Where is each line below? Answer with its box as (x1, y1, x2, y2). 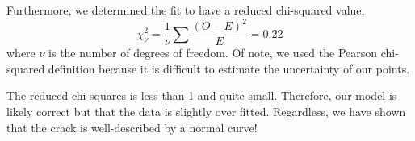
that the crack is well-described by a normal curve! (6, 118, 258, 135)
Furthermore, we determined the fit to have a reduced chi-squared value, (6, 2, 365, 18)
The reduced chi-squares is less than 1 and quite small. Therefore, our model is (6, 87, 397, 104)
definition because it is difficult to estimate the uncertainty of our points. (48, 60, 410, 77)
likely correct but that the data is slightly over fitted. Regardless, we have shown (6, 102, 406, 119)
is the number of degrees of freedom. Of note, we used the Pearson (48, 44, 378, 61)
